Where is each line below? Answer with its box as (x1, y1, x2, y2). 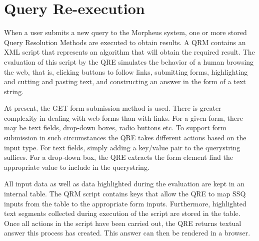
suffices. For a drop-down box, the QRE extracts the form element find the (4, 152, 233, 162)
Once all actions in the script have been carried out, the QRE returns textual (4, 217, 241, 228)
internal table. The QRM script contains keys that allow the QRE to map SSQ (4, 188, 246, 199)
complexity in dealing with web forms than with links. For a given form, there (4, 112, 243, 123)
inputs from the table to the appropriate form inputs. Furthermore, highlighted (4, 198, 246, 208)
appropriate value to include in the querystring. (4, 161, 149, 172)
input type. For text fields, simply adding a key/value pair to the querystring (4, 142, 240, 152)
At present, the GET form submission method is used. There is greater (4, 103, 221, 113)
